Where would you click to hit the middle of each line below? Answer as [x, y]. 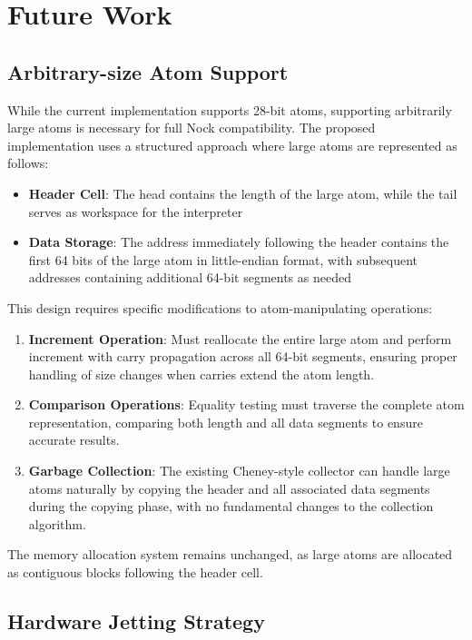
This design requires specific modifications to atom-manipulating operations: [220, 307]
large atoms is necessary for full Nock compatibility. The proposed [192, 128]
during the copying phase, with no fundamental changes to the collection [231, 506]
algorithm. [57, 523]
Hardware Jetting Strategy [136, 621]
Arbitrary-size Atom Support [148, 71]
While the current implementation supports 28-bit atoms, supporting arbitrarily [230, 109]
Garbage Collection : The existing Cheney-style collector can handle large [239, 471]
